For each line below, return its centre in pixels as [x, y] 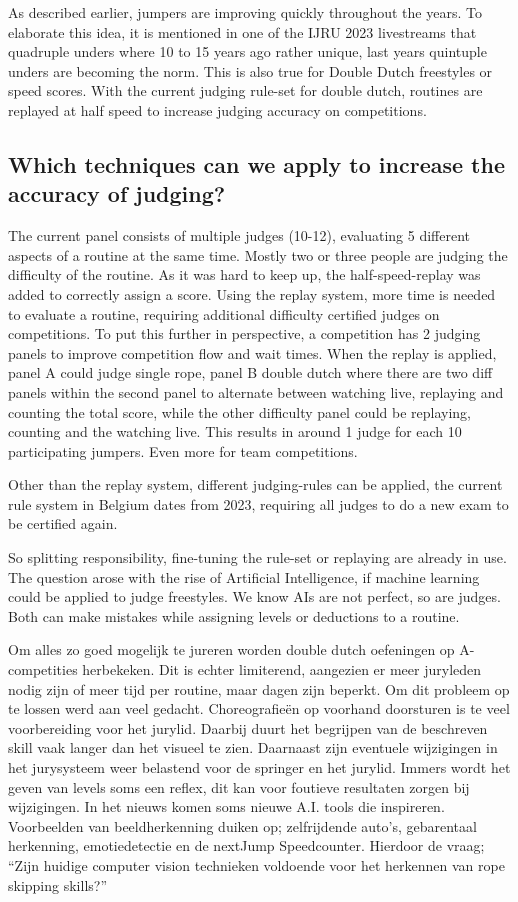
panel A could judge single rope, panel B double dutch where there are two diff [250, 372]
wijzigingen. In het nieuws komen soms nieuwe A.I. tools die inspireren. [226, 806]
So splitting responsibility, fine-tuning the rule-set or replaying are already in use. [257, 557]
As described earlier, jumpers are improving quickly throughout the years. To [245, 12]
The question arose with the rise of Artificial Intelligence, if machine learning [244, 576]
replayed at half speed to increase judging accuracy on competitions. [217, 109]
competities [43, 669]
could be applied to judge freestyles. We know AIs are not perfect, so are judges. [254, 596]
